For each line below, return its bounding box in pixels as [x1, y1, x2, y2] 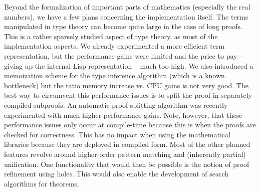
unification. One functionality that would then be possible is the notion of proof [4, 158, 249, 169]
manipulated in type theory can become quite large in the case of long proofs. [4, 21, 242, 32]
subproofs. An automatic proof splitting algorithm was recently [34, 99, 228, 110]
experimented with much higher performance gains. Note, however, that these [4, 109, 242, 120]
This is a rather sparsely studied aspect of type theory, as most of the [4, 31, 218, 41]
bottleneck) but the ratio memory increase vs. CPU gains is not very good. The [4, 80, 248, 90]
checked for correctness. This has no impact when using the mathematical [4, 129, 230, 139]
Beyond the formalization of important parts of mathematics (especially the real [4, 2, 250, 12]
